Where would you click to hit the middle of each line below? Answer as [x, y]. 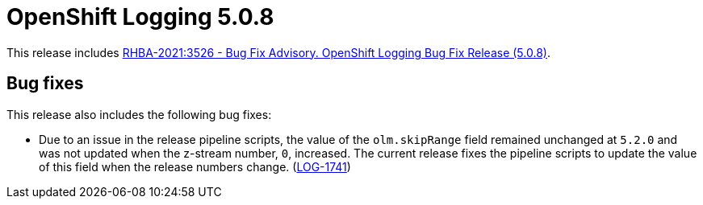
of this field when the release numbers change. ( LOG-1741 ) [195, 166]
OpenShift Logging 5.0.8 [140, 17]
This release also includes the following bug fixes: [139, 114]
